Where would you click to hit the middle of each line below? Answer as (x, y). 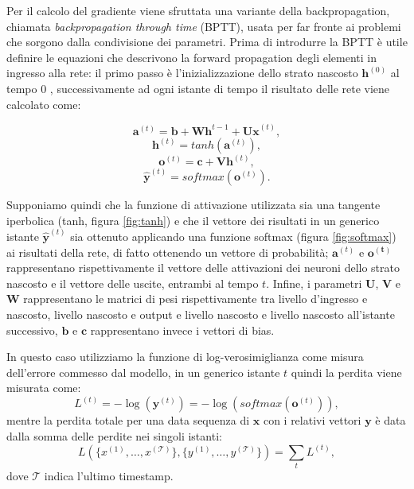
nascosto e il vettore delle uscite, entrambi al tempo (133, 283)
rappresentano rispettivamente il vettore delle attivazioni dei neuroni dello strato (203, 268)
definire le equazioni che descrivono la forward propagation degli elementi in (192, 57)
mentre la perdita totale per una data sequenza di (128, 420)
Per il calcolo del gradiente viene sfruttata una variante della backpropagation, (198, 10)
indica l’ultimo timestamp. (109, 476)
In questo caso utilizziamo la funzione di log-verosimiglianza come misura (185, 357)
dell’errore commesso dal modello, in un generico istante (143, 372)
